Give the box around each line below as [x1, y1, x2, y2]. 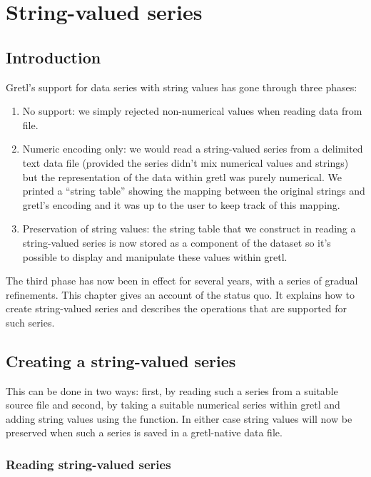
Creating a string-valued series [6, 349, 236, 371]
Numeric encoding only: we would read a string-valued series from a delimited [22, 141, 363, 156]
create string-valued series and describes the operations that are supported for [6, 301, 347, 316]
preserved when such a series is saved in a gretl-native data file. [6, 425, 283, 440]
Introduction [6, 46, 101, 68]
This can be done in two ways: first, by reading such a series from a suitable [6, 383, 338, 398]
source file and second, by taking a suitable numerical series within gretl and [6, 397, 340, 412]
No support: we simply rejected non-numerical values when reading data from [22, 103, 362, 118]
